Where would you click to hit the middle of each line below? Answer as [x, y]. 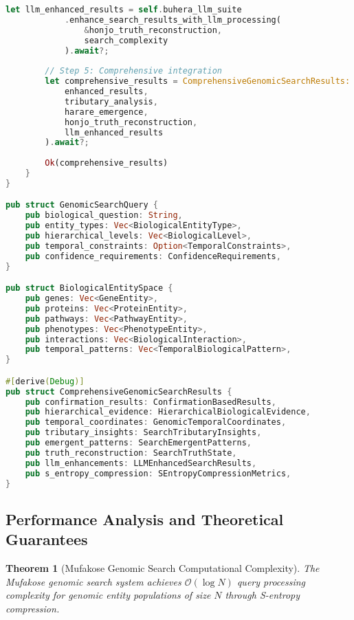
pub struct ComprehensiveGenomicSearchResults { [119, 391]
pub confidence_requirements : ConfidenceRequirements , [153, 256]
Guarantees [47, 539]
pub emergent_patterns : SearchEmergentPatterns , [138, 443]
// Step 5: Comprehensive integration [133, 71]
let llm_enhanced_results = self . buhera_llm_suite [124, 10]
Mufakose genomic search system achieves [93, 581]
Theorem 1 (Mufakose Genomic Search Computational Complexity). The [163, 568]
